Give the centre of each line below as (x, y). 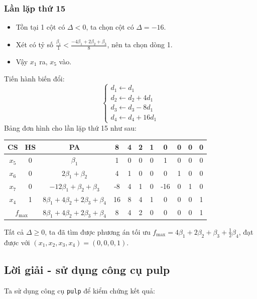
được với (17, 242)
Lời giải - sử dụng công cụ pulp (87, 269)
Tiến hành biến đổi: (34, 78)
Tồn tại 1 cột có (40, 27)
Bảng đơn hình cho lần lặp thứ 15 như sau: (70, 127)
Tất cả (14, 231)
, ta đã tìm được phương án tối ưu (98, 231)
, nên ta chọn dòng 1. (140, 44)
